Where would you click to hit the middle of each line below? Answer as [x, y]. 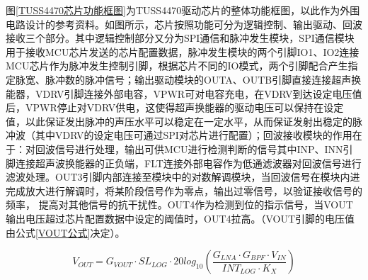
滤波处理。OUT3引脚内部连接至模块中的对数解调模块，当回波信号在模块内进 [183, 177]
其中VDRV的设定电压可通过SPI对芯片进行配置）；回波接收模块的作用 [194, 135]
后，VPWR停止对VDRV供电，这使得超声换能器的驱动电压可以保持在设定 [175, 107]
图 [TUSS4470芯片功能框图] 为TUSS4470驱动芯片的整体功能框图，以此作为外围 [183, 10]
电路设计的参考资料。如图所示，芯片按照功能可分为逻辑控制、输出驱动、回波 [184, 24]
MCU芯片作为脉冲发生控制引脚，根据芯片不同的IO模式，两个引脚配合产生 [177, 66]
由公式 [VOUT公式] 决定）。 [65, 232]
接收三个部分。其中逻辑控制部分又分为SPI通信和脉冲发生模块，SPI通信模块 [180, 38]
